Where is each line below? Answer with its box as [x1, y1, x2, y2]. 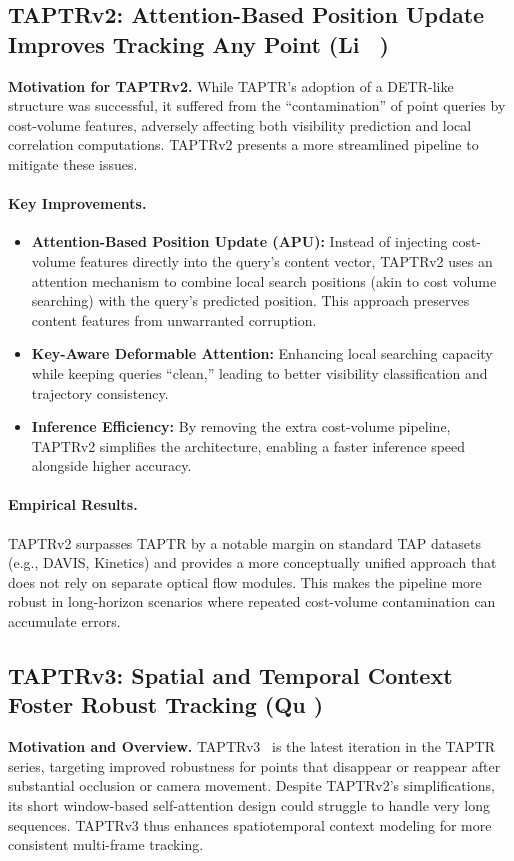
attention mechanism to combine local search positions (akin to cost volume [31, 270, 497, 291]
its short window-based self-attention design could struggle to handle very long [8, 795, 491, 816]
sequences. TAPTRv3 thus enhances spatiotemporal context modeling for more [8, 814, 492, 835]
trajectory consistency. [31, 382, 169, 403]
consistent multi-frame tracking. [8, 834, 204, 855]
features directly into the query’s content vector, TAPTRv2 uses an [80, 250, 493, 271]
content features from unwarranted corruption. [31, 309, 317, 330]
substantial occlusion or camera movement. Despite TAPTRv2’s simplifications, [8, 775, 495, 796]
